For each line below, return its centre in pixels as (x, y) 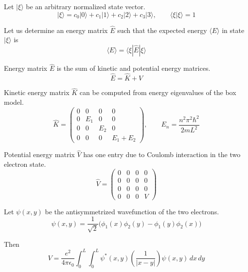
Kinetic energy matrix (37, 92)
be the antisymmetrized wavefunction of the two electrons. (132, 211)
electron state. (25, 164)
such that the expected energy (162, 30)
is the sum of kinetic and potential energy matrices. (133, 68)
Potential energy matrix (39, 154)
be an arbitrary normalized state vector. (86, 6)
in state (233, 30)
